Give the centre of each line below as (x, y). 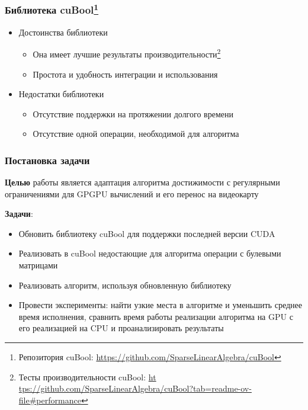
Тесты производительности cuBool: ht (87, 377)
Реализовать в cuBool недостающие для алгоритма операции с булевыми (150, 253)
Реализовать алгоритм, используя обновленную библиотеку (125, 285)
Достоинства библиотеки (63, 32)
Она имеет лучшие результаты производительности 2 (127, 53)
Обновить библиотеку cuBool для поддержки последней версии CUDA (147, 233)
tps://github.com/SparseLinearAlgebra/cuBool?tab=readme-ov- (135, 388)
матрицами (38, 265)
